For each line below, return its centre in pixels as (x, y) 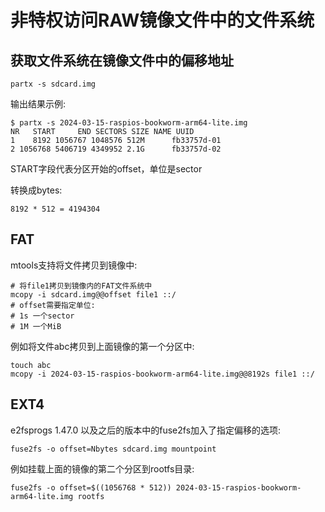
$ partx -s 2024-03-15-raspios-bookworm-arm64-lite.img (129, 123)
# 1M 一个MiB (36, 326)
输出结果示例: (38, 104)
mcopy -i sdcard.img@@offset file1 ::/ (93, 294)
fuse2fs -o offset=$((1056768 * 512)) (91, 487)
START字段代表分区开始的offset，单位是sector (106, 169)
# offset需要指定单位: (53, 305)
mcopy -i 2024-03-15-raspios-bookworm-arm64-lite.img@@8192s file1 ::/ (162, 374)
